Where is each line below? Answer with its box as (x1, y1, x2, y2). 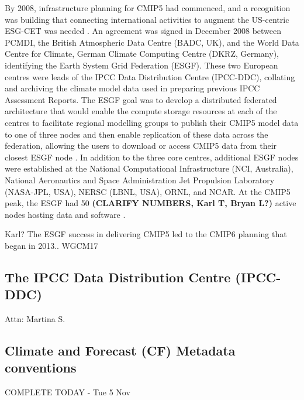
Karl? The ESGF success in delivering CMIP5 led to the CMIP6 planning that (5, 228, 287, 240)
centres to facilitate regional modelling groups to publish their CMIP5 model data (5, 116, 299, 128)
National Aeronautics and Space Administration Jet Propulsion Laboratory (5, 173, 275, 186)
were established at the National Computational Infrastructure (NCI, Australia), (5, 162, 293, 175)
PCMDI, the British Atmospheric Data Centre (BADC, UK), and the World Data (5, 36, 299, 48)
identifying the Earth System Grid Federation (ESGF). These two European (5, 59, 278, 71)
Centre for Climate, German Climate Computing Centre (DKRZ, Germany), (5, 47, 279, 60)
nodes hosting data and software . (5, 208, 126, 220)
